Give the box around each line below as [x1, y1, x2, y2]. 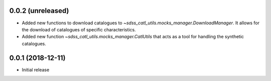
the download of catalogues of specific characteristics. [22, 26, 136, 32]
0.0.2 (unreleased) [9, 6, 69, 15]
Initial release [22, 67, 50, 73]
